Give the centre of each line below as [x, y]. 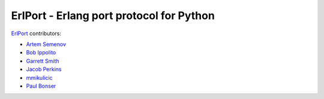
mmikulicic [40, 78]
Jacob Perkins [44, 69]
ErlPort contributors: [36, 33]
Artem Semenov [46, 44]
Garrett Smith [43, 61]
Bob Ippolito [41, 52]
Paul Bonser [41, 86]
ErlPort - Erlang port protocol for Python [113, 16]
